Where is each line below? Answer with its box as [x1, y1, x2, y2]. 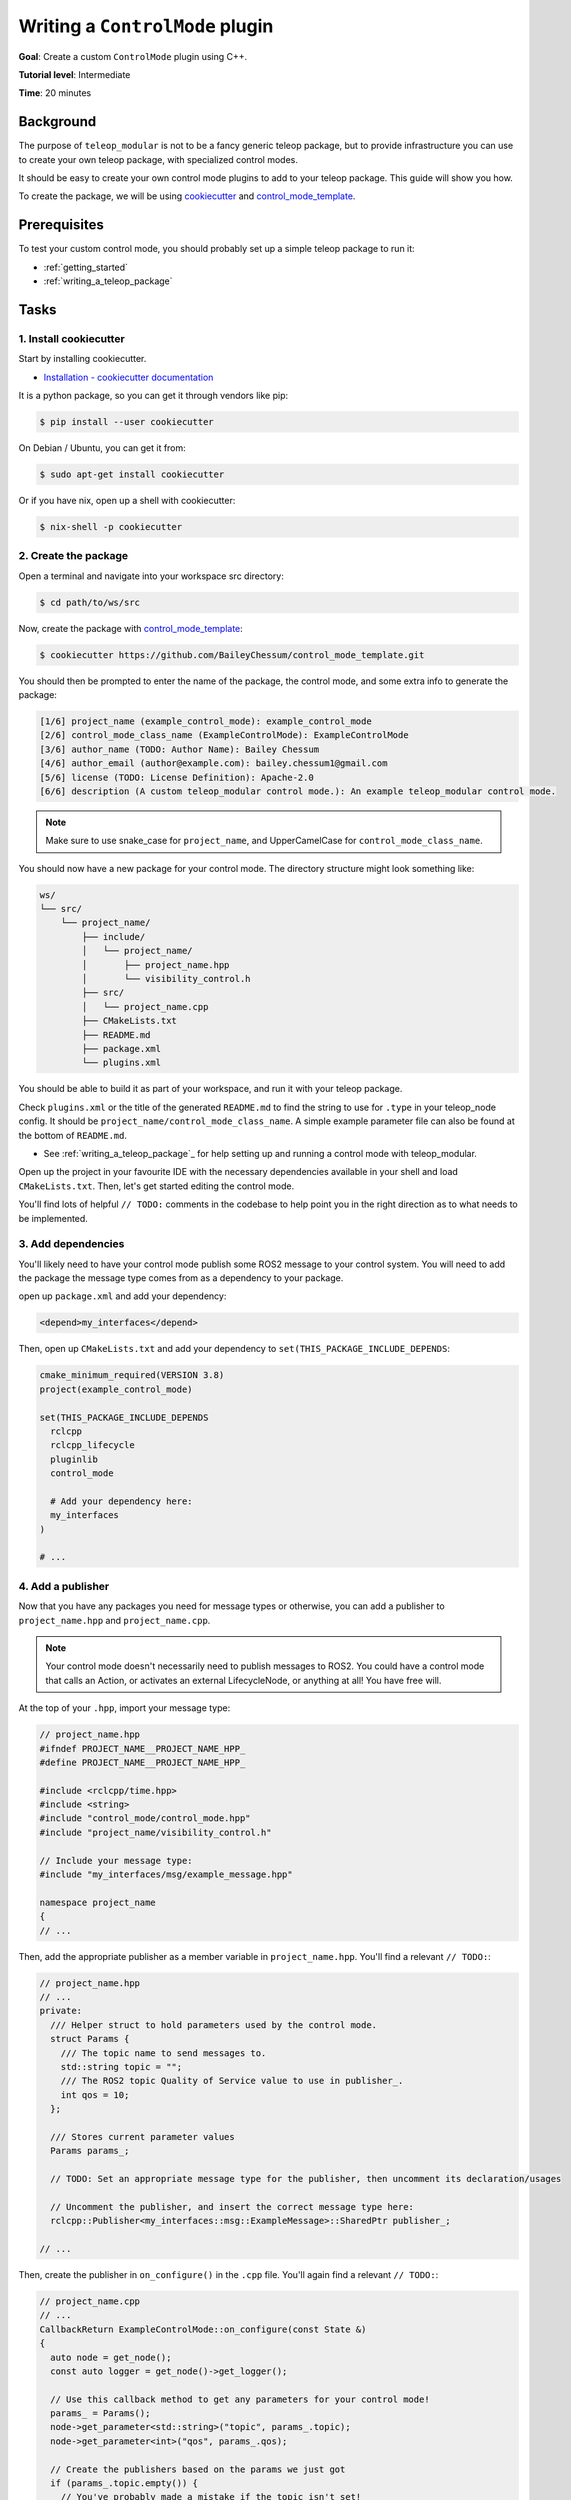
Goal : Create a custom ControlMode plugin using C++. [18, 50, 248, 62]
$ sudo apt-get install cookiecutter [39, 468, 225, 480]
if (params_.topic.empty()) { [50, 2478, 199, 2489]
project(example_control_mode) [39, 1383, 194, 1395]
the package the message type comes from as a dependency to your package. [18, 1272, 344, 1284]
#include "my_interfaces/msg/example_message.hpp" [39, 1869, 294, 1880]
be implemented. [18, 1212, 89, 1224]
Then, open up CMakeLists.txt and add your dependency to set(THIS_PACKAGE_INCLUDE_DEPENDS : [18, 1343, 450, 1355]
